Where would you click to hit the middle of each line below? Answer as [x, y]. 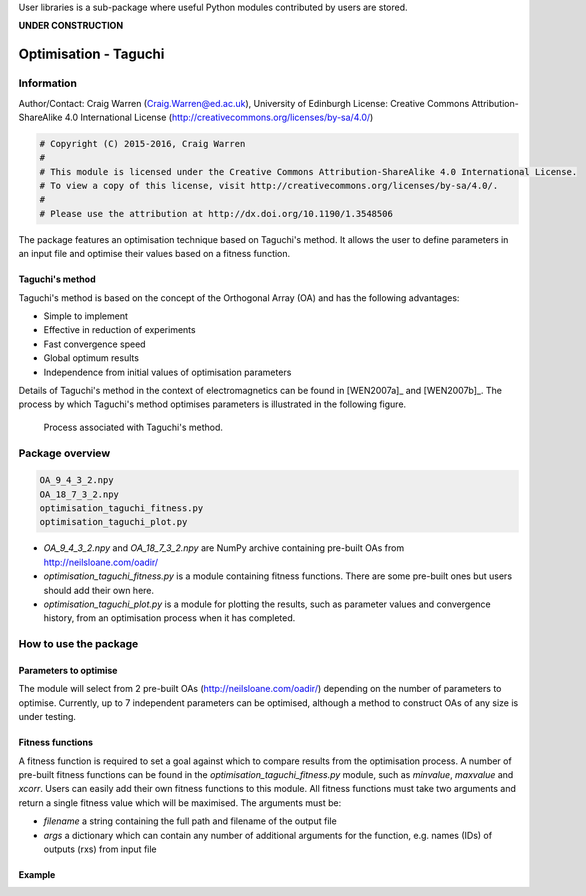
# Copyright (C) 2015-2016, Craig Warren [142, 143]
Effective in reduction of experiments [119, 330]
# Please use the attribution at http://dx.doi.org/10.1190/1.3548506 [216, 213]
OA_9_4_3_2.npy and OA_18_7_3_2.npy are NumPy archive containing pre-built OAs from [224, 548]
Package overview [64, 453]
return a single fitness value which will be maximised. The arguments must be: [180, 802]
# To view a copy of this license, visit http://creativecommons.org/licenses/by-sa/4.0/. [269, 186]
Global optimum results [91, 358]
